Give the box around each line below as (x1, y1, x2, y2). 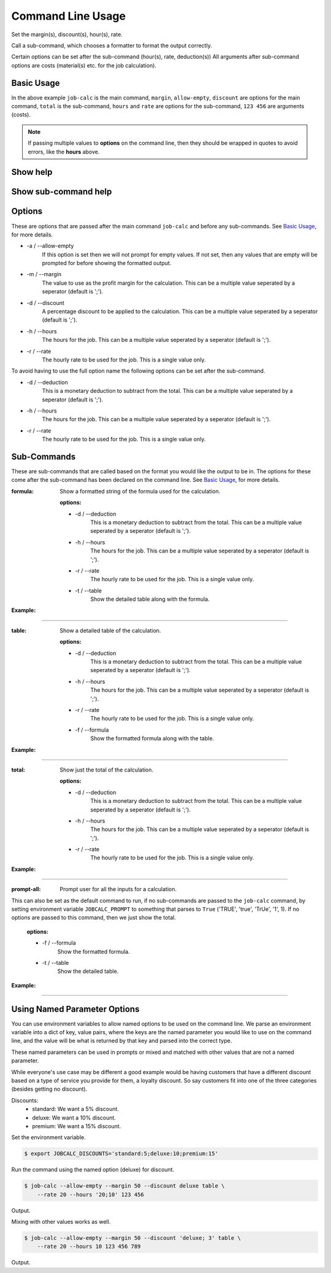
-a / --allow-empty (26, 242, 74, 250)
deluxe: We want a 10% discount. (32, 1114, 116, 1121)
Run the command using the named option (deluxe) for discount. (11, 1166, 175, 1174)
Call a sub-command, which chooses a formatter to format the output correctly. (11, 42, 213, 49)
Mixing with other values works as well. (11, 1218, 111, 1226)
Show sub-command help (11, 187, 112, 197)
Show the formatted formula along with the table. (90, 735, 215, 742)
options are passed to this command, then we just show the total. (11, 914, 176, 921)
